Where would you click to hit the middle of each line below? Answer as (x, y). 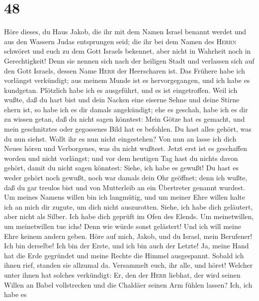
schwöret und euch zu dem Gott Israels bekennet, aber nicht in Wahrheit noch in (128, 51)
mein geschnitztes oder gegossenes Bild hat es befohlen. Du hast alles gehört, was (128, 129)
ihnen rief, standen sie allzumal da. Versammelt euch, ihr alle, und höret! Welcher (129, 265)
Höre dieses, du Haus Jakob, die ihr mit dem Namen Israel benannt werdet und (125, 32)
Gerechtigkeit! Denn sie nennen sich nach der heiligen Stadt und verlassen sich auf (129, 60)
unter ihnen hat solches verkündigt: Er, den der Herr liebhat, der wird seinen (122, 274)
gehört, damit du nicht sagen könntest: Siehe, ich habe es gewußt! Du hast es (121, 168)
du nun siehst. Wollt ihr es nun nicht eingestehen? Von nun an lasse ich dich (120, 138)
